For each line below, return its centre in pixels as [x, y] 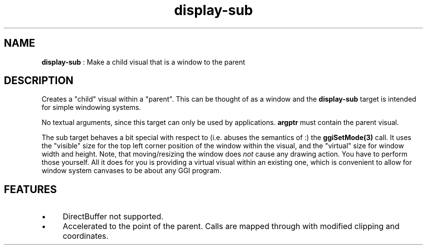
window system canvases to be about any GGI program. [132, 171]
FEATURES [30, 189]
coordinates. [86, 236]
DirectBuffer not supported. [113, 217]
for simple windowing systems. [91, 107]
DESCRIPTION [39, 81]
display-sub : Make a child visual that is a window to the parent [143, 62]
